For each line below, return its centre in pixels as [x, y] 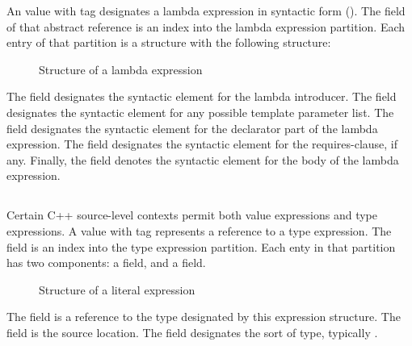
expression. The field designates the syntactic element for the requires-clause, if [202, 144]
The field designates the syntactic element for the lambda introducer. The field [202, 96]
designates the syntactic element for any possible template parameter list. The [200, 112]
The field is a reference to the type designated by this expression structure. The [204, 317]
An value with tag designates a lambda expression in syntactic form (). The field [206, 10]
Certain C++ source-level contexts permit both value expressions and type [192, 215]
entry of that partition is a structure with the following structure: [169, 42]
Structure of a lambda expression [121, 69]
